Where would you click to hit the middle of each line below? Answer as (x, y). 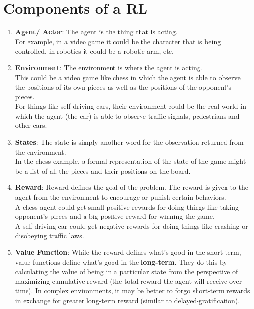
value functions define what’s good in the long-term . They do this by (121, 262)
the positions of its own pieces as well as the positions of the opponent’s (123, 87)
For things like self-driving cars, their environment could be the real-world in (130, 106)
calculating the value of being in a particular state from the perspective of (127, 271)
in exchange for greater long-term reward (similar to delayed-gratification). (127, 300)
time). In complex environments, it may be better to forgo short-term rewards (132, 291)
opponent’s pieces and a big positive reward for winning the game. (115, 216)
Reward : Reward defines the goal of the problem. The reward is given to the (131, 187)
